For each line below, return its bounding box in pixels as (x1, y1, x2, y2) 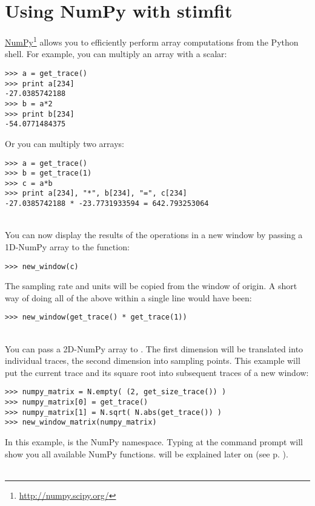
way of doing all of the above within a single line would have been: (5, 291, 252, 304)
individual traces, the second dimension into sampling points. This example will (5, 354, 300, 367)
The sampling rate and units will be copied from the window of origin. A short (5, 279, 297, 292)
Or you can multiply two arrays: (5, 137, 124, 149)
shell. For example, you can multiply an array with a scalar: (5, 47, 227, 60)
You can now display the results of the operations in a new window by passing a (5, 228, 303, 241)
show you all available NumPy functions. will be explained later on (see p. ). (5, 447, 288, 460)
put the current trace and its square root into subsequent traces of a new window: (5, 366, 309, 378)
